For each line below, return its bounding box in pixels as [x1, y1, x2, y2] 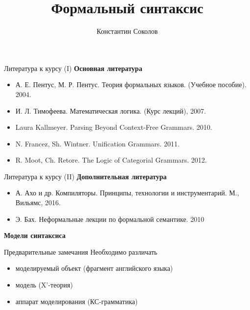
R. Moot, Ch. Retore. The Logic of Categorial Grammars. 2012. [15, 155, 207, 165]
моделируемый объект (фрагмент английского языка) [15, 263, 173, 273]
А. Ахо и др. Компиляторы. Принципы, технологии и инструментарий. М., [15, 188, 239, 198]
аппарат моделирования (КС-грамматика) [15, 296, 138, 306]
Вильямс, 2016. [15, 197, 61, 208]
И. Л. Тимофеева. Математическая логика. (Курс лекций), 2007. [15, 105, 206, 116]
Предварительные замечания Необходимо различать [4, 246, 158, 257]
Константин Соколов [96, 26, 158, 36]
